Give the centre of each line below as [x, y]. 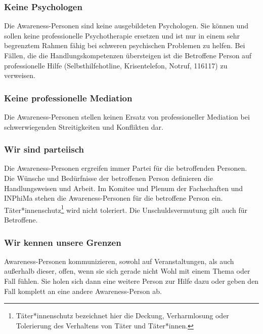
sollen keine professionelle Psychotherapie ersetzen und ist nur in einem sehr [122, 35]
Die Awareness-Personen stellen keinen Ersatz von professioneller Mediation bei [127, 117]
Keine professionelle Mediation [68, 98]
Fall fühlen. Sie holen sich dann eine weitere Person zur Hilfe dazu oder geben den [131, 281]
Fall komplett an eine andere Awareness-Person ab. [83, 291]
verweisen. [20, 75]
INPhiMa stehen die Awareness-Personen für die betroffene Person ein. [114, 198]
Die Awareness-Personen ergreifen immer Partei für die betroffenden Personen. [126, 168]
